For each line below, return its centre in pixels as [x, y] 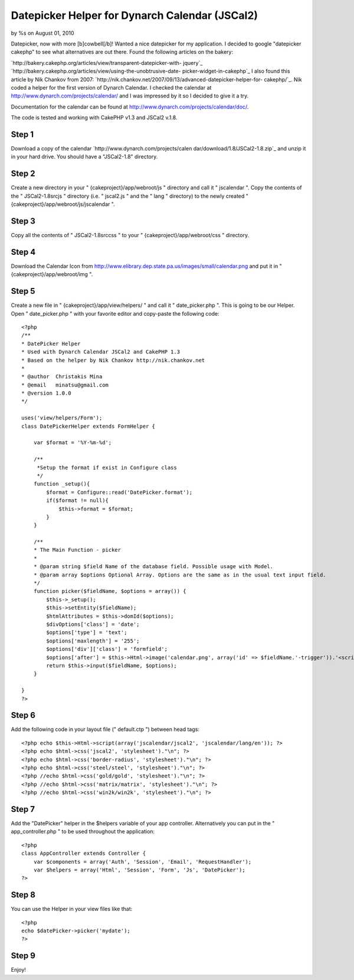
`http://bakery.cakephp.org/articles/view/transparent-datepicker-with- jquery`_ [107, 63]
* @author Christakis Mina [62, 377]
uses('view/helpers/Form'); [62, 418]
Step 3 [23, 221]
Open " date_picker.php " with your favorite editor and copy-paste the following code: [115, 313]
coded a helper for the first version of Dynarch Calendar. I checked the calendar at [111, 87]
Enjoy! [19, 970]
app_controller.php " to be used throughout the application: [83, 831]
